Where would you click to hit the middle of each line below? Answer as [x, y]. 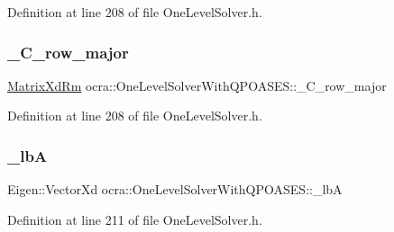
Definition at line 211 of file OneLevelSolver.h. [135, 219]
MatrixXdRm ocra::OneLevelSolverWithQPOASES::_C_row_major [197, 85]
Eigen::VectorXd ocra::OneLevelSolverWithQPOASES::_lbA [175, 189]
